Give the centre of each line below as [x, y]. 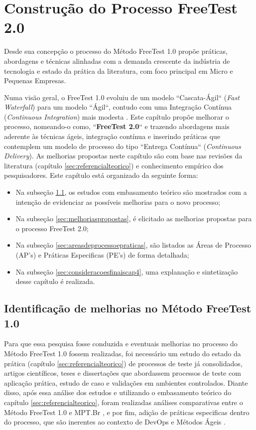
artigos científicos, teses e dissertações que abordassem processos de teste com [123, 373]
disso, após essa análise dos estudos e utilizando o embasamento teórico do [118, 392]
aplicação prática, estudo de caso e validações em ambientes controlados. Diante [126, 382]
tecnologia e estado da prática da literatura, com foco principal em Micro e [119, 71]
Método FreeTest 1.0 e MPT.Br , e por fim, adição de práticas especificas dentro [127, 412]
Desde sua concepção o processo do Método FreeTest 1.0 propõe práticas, [116, 51]
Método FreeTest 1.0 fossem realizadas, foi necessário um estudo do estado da [123, 353]
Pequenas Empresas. [35, 80]
